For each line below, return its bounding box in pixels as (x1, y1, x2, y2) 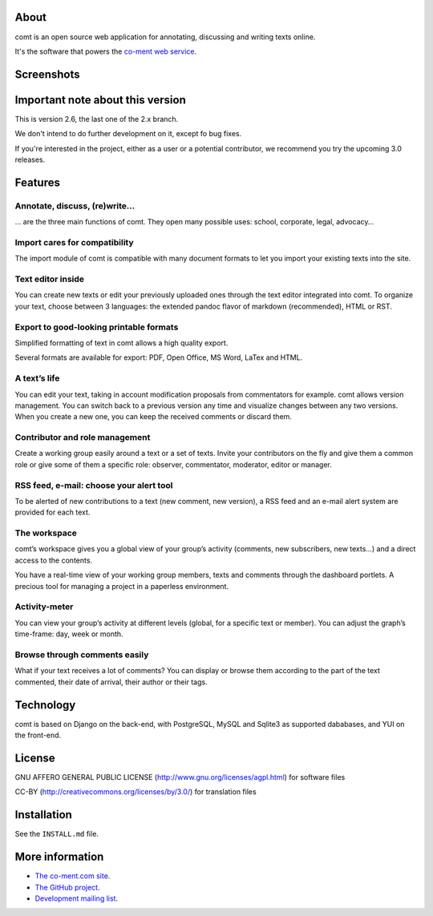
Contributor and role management (14, 432, 151, 443)
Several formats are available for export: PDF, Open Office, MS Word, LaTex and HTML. (14, 353, 303, 362)
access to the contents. (14, 555, 92, 565)
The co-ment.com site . (34, 871, 111, 881)
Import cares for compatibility (14, 236, 134, 248)
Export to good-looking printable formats (14, 321, 179, 333)
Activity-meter (14, 601, 74, 612)
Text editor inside (14, 273, 84, 284)
